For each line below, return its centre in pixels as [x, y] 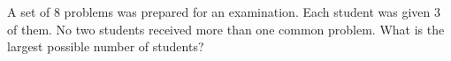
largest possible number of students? [106, 46]
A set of [29, 11]
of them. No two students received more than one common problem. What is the [226, 29]
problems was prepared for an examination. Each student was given [247, 11]
